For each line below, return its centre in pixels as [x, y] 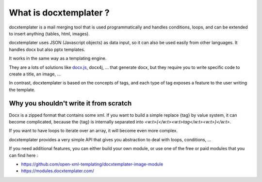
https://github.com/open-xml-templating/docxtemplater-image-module [92, 164]
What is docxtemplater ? [59, 13]
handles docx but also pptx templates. [47, 49]
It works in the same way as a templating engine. [58, 59]
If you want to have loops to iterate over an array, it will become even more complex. [93, 131]
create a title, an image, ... [35, 74]
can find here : [24, 155]
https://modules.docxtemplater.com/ [58, 171]
